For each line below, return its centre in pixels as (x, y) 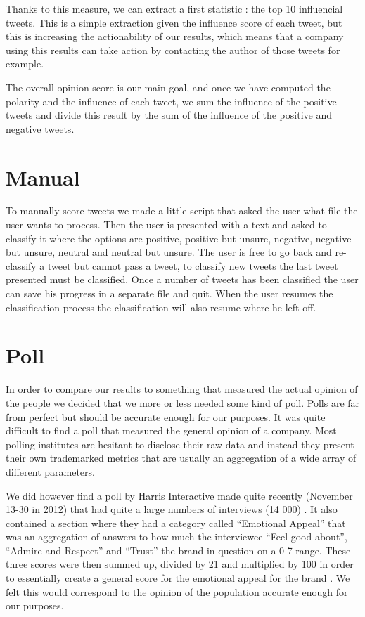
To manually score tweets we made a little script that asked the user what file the (182, 210)
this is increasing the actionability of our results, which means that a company (175, 36)
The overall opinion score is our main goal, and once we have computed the (168, 87)
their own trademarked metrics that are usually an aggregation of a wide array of (181, 458)
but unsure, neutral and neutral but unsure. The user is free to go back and (169, 252)
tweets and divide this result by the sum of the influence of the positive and (169, 115)
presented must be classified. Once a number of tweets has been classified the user (182, 279)
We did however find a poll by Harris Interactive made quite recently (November (179, 495)
